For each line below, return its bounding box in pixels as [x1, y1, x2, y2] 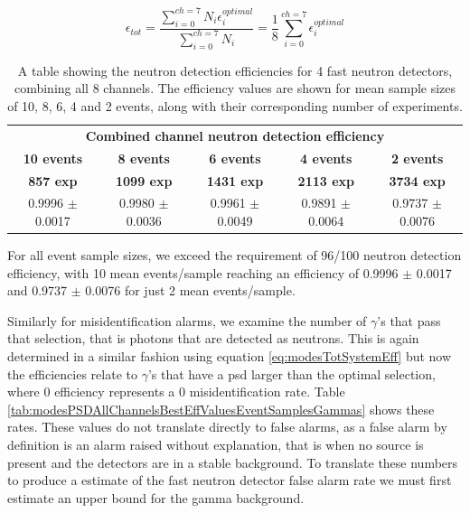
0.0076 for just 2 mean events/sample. [85, 281, 296, 300]
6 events [209, 148, 261, 167]
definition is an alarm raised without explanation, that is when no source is [7, 434, 424, 453]
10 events [23, 148, 83, 167]
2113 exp [297, 171, 354, 190]
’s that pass [377, 311, 441, 330]
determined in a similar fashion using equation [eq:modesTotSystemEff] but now [7, 347, 452, 365]
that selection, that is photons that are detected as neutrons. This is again [7, 329, 419, 348]
